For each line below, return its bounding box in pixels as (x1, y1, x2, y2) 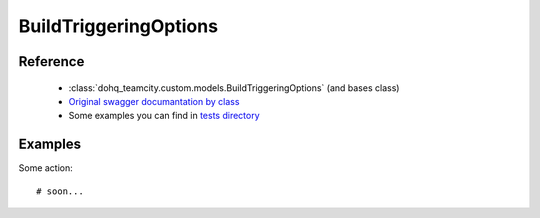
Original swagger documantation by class (68, 95, 240, 107)
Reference (18, 53, 85, 70)
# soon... (36, 185, 84, 197)
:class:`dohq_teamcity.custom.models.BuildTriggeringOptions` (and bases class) (68, 81, 400, 94)
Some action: (18, 162, 74, 174)
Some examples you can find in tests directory (68, 110, 260, 122)
